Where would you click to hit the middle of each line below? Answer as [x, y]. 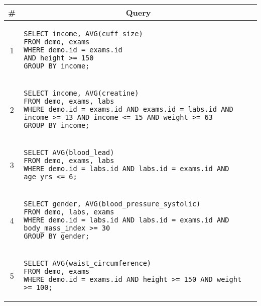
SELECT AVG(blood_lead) [69, 152]
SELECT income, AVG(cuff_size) [83, 34]
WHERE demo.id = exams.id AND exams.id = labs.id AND [128, 109]
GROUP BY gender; [57, 236]
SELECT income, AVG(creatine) [81, 93]
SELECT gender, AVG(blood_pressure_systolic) [112, 204]
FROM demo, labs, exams [69, 212]
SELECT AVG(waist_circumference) [88, 263]
